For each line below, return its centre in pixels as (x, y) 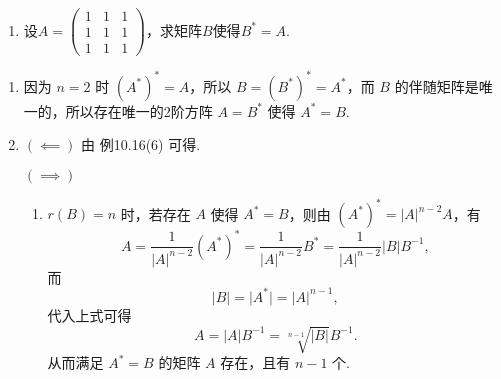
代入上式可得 (89, 314)
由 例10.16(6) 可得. (141, 144)
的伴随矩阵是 (436, 85)
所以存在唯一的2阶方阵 (139, 110)
